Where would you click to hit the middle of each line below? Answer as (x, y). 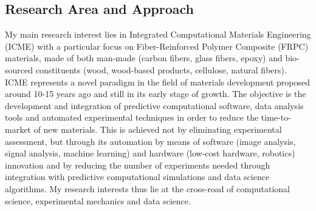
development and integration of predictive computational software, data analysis (154, 105)
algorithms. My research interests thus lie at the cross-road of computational (147, 188)
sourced (19, 69)
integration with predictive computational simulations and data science (137, 177)
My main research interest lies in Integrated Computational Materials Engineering (158, 34)
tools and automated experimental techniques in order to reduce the (132, 117)
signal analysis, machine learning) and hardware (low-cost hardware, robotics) (150, 153)
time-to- (276, 117)
